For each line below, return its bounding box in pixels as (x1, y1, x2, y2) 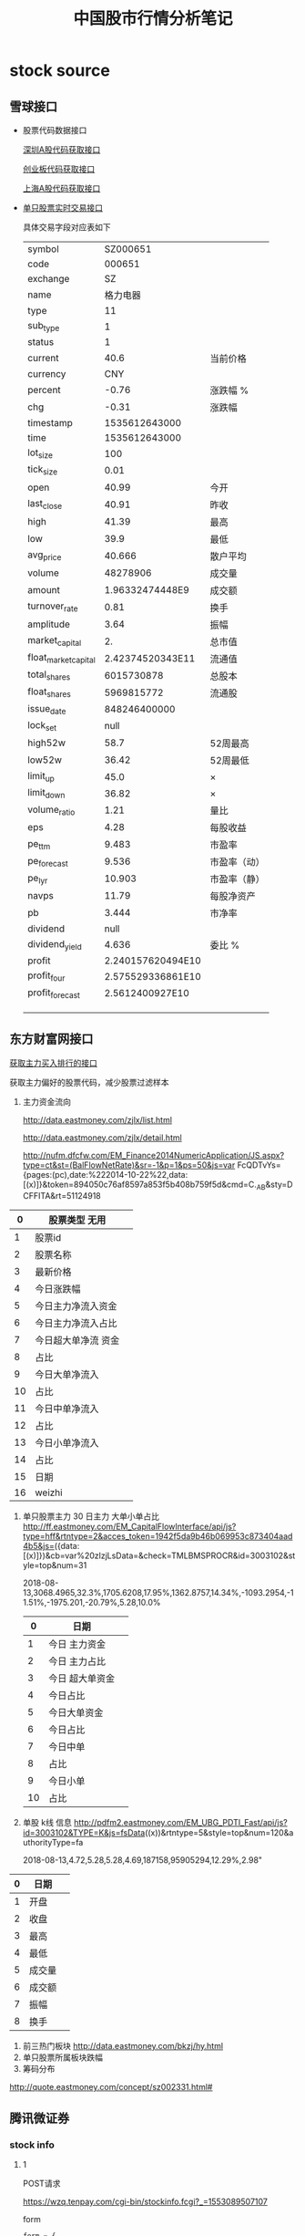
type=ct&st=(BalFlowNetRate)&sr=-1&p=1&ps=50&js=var (22, 1160, 236, 1170)
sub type (26, 319, 60, 334)
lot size (26, 446, 53, 461)
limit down (26, 786, 66, 801)
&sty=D (265, 1179, 293, 1190)
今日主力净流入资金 (35, 1300, 117, 1313)
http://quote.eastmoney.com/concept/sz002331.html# (9, 2082, 213, 2093)
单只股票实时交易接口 (22, 203, 103, 213)
